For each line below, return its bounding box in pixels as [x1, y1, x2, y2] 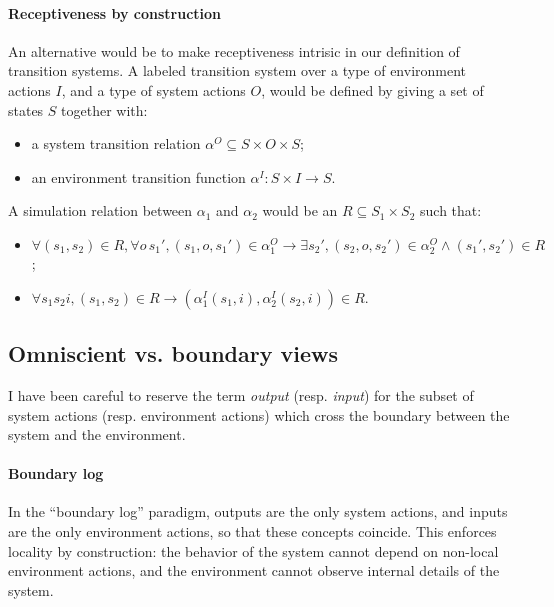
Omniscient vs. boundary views [8, 338, 339, 369]
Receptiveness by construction [8, 2, 222, 23]
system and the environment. [8, 424, 186, 445]
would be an [262, 200, 338, 221]
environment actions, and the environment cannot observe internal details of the [8, 560, 500, 581]
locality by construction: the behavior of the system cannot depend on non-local [8, 540, 499, 561]
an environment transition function [31, 166, 246, 187]
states [8, 99, 44, 120]
